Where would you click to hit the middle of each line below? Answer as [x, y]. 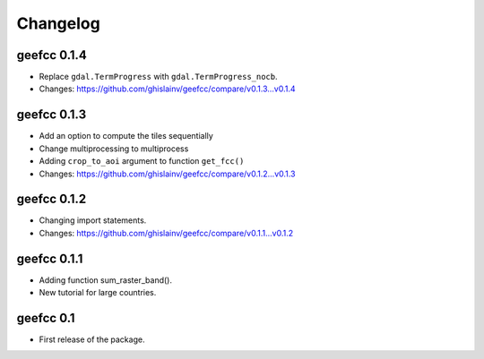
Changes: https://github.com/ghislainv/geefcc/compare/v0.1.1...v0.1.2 [166, 233]
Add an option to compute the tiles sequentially [126, 136]
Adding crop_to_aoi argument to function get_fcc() [142, 161]
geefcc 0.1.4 [52, 55]
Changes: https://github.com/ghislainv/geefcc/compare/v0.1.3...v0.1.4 [167, 89]
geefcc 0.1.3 [52, 115]
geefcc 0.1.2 [52, 199]
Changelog [58, 23]
